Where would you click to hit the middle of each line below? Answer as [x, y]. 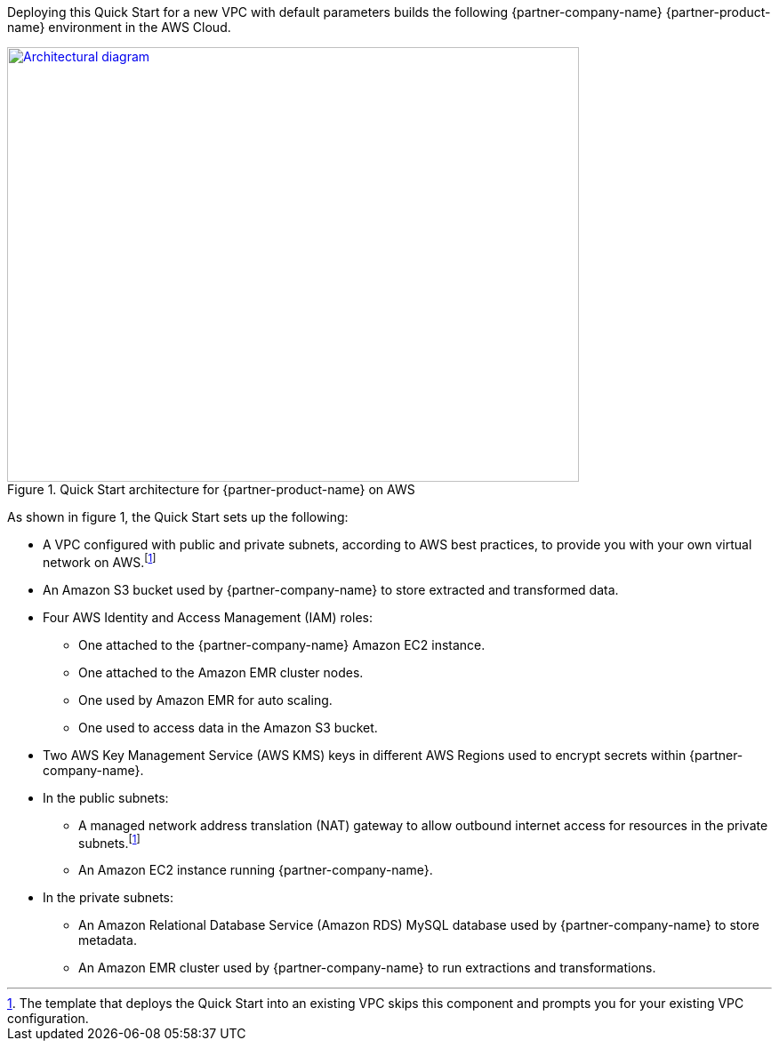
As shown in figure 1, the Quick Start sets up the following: [178, 517]
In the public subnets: [106, 797]
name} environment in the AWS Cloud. [119, 27]
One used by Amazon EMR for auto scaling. [205, 700]
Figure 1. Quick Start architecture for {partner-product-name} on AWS [211, 489]
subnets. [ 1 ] [109, 841]
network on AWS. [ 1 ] [100, 561]
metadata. [108, 940]
